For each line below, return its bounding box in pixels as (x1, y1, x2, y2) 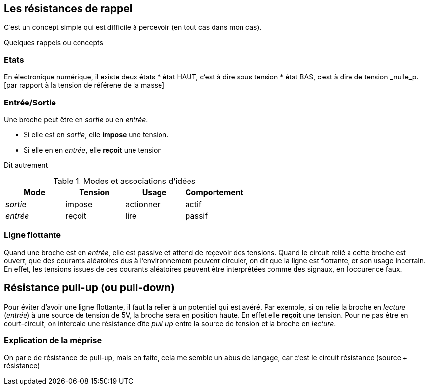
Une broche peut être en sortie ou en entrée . (4, 115, 148, 124)
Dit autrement (4, 160, 48, 169)
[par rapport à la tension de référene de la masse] (4, 81, 165, 90)
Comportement (185, 187, 243, 197)
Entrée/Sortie (4, 97, 56, 107)
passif (185, 210, 208, 221)
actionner (125, 199, 161, 209)
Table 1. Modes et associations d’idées (53, 176, 196, 186)
